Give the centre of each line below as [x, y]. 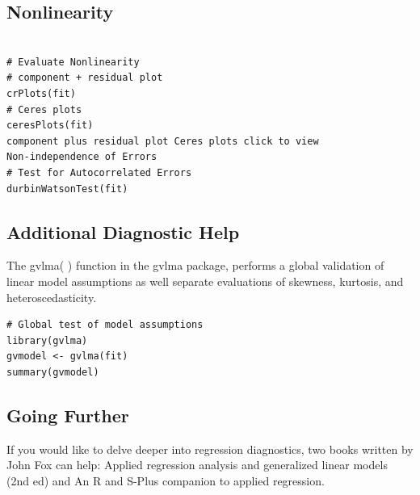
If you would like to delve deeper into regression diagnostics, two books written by [210, 449]
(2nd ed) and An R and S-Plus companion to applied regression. [166, 480]
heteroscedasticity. [52, 297]
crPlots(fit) [41, 93]
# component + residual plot [85, 78]
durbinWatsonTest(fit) [67, 189]
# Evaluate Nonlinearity [73, 62]
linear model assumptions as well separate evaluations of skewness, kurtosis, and [205, 281]
